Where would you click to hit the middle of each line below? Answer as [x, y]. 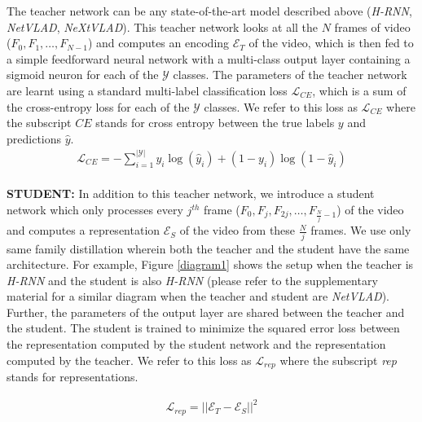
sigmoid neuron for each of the [83, 75]
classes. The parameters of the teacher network [290, 75]
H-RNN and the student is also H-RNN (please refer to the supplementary [192, 280]
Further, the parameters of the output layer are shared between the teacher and [206, 312]
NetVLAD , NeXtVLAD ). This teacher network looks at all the [163, 26]
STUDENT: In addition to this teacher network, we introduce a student [191, 193]
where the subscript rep [338, 360]
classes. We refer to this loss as [281, 106]
